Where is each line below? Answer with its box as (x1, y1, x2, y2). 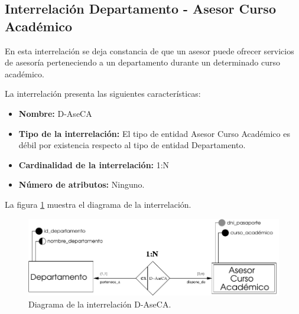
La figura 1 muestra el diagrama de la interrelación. (5, 198, 191, 210)
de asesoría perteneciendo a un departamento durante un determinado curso (5, 56, 280, 68)
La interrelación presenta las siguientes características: (5, 87, 201, 100)
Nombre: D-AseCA (18, 107, 92, 119)
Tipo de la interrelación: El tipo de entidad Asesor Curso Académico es (18, 127, 290, 139)
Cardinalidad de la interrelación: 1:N (18, 158, 170, 171)
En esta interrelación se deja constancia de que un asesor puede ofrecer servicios (5, 44, 294, 57)
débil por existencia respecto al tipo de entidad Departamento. (18, 139, 246, 151)
